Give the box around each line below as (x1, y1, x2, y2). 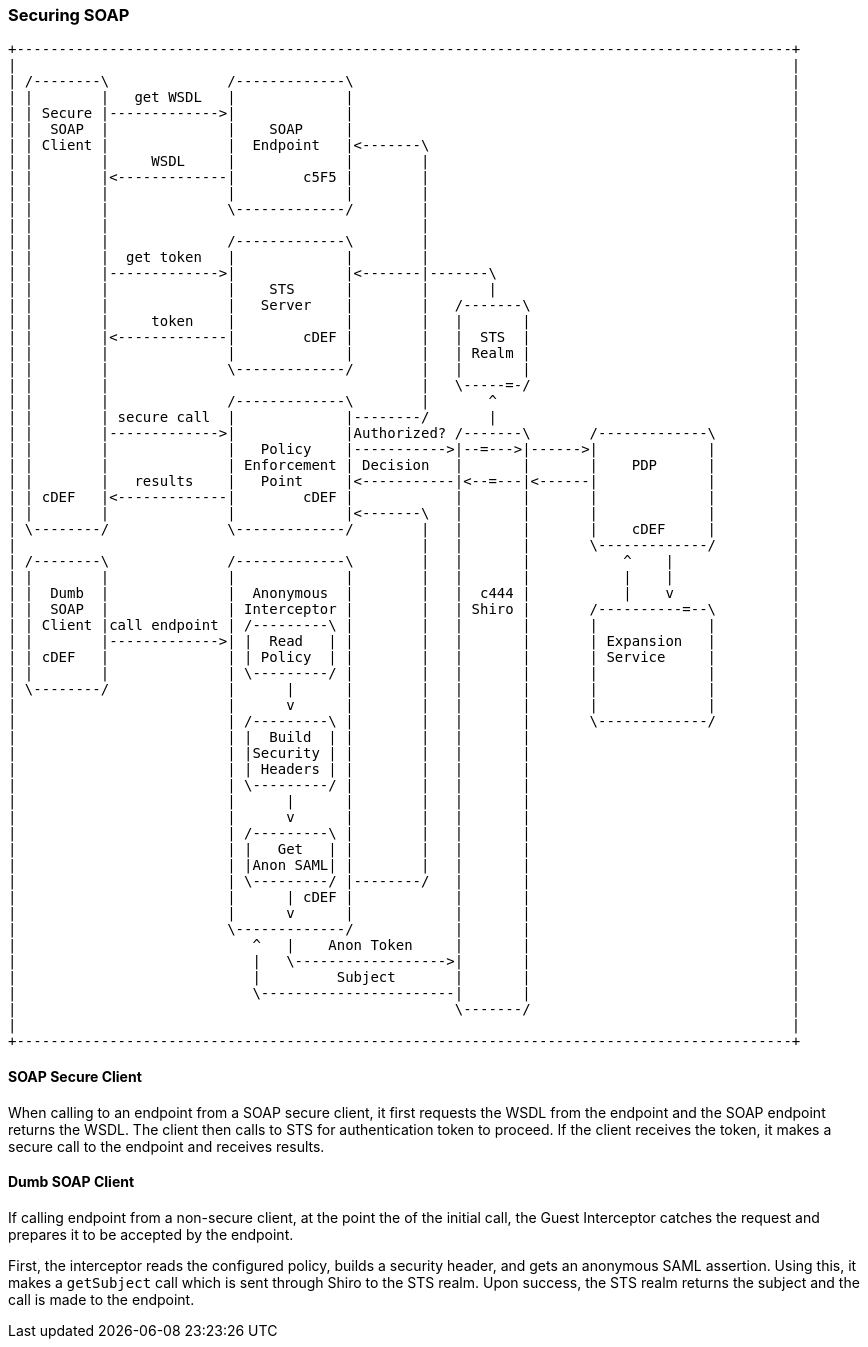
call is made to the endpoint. (8, 1290, 195, 1308)
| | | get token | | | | (8, 249, 801, 266)
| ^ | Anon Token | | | (8, 937, 801, 954)
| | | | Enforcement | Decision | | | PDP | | (8, 457, 801, 474)
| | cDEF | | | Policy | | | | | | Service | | (8, 649, 801, 666)
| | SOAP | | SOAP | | (8, 121, 801, 138)
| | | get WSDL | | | (8, 89, 801, 106)
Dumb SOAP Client (8, 1173, 135, 1191)
